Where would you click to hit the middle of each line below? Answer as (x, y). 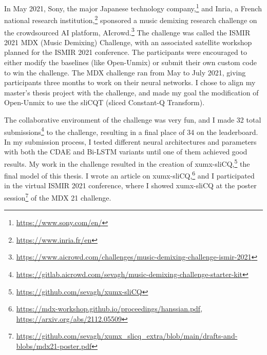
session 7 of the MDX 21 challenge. (58, 197)
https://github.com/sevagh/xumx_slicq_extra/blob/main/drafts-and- (127, 336)
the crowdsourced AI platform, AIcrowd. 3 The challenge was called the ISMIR (127, 31)
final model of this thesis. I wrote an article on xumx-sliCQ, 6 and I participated (129, 175)
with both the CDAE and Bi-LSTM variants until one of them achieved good (126, 152)
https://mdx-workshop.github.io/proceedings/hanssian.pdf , (109, 309)
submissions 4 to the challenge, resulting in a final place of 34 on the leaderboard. (131, 131)
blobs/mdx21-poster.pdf (54, 346)
